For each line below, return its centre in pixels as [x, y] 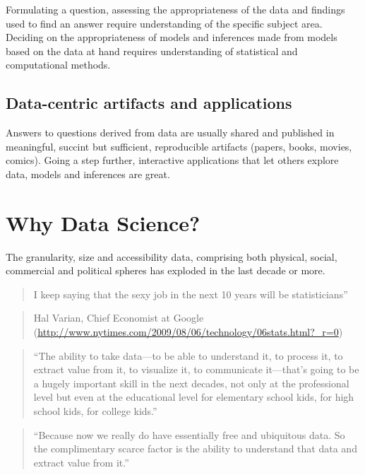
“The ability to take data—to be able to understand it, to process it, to [188, 355]
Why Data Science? [103, 222]
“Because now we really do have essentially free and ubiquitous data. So [189, 434]
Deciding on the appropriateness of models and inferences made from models [172, 37]
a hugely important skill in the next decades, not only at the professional [191, 383]
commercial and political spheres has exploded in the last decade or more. [166, 270]
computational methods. [58, 65]
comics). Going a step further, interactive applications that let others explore [172, 160]
